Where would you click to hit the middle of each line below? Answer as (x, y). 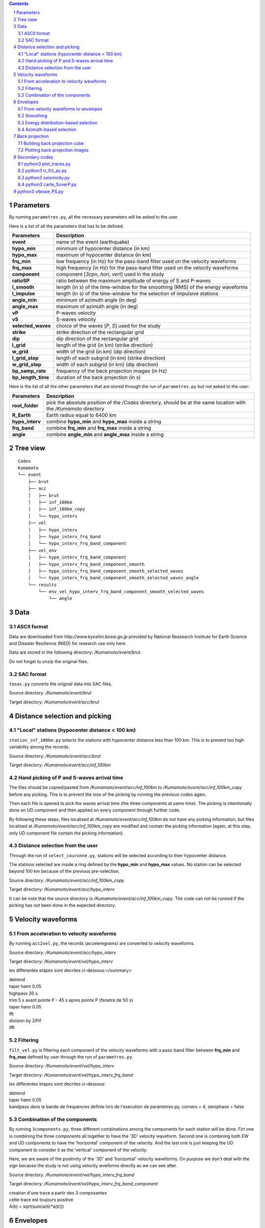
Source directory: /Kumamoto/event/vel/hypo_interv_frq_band (72, 1174)
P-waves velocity (76, 313)
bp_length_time (30, 377)
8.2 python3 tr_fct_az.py (42, 171)
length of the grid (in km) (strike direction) (105, 345)
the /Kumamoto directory (75, 409)
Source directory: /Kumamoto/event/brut (50, 693)
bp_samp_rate (29, 371)
